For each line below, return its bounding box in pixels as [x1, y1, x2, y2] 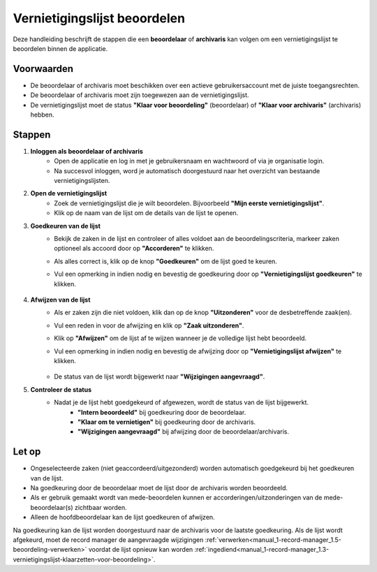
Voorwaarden [13, 63, 73, 75]
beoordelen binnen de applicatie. [13, 44, 108, 52]
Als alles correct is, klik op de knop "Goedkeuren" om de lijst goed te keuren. [54, 257, 277, 265]
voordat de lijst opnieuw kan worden [88, 545, 193, 554]
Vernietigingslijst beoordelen [13, 10, 185, 26]
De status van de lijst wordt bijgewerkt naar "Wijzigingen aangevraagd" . [54, 372, 265, 381]
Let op [13, 446, 41, 457]
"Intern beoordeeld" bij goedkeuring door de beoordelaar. [77, 408, 246, 416]
